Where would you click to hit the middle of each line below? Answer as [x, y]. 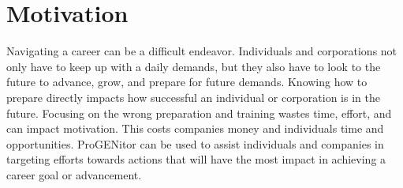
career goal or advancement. [74, 174]
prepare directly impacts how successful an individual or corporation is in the [193, 97]
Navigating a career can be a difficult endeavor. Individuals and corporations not [202, 51]
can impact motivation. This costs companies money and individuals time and [195, 128]
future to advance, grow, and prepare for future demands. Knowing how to [187, 82]
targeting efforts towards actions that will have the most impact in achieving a [196, 159]
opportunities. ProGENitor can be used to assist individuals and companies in [195, 143]
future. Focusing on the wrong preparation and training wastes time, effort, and [199, 113]
